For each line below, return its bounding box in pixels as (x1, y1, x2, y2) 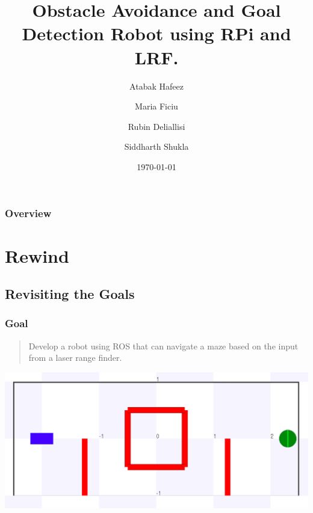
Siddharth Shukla (124, 140, 189, 153)
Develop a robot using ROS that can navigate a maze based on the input (28, 339, 299, 352)
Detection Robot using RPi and (22, 21, 291, 46)
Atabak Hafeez (129, 79, 184, 92)
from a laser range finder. (28, 351, 122, 364)
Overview (5, 206, 52, 221)
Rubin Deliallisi (128, 120, 185, 132)
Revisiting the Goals (5, 284, 135, 303)
